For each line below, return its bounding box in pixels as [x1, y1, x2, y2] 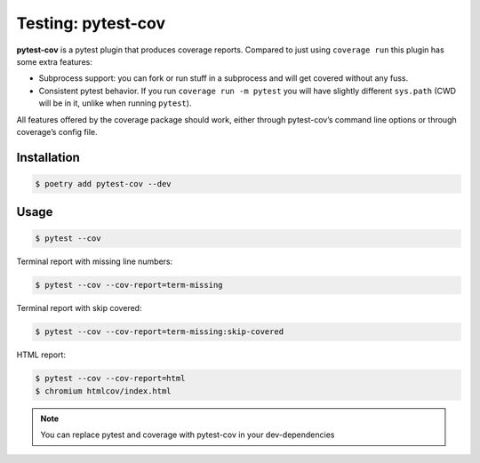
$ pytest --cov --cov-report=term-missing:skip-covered [35, 327, 284, 337]
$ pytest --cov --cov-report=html [35, 373, 186, 384]
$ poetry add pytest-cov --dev [35, 179, 172, 188]
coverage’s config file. [16, 126, 98, 137]
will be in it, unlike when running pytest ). [38, 98, 192, 108]
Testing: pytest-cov [16, 13, 166, 33]
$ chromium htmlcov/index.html [35, 386, 172, 395]
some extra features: [16, 56, 92, 67]
